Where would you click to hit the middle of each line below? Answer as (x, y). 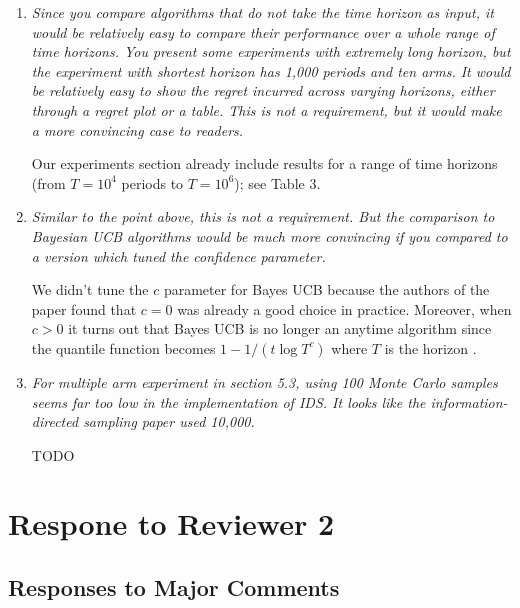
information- (469, 401)
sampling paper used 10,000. (169, 421)
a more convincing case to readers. (137, 129)
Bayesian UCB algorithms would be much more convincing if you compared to (269, 235)
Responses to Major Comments (174, 587)
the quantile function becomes (123, 347)
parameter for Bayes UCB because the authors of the (326, 289)
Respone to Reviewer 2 (171, 523)
